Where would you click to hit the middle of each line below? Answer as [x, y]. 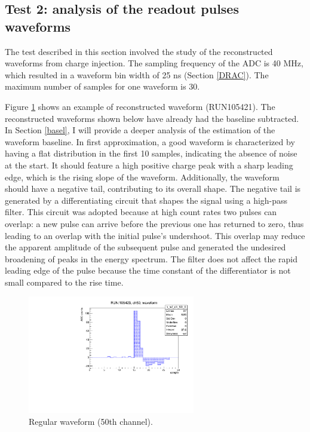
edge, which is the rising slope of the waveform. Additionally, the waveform [142, 177]
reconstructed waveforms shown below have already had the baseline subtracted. [152, 118]
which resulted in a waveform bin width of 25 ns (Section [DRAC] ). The [137, 74]
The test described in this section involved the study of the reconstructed [139, 51]
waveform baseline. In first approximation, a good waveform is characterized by [150, 141]
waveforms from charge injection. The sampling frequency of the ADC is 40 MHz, [154, 63]
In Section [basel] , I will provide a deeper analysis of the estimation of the [140, 130]
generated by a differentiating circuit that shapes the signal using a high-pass [146, 200]
